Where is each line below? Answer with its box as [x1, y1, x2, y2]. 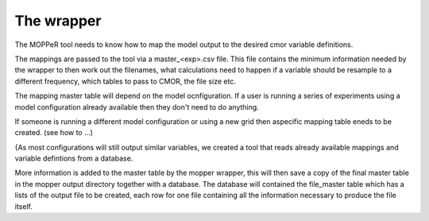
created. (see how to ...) [14, 128, 93, 138]
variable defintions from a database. [14, 153, 133, 163]
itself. [14, 201, 33, 211]
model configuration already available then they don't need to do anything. [14, 102, 260, 111]
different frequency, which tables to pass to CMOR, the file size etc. [14, 76, 236, 86]
